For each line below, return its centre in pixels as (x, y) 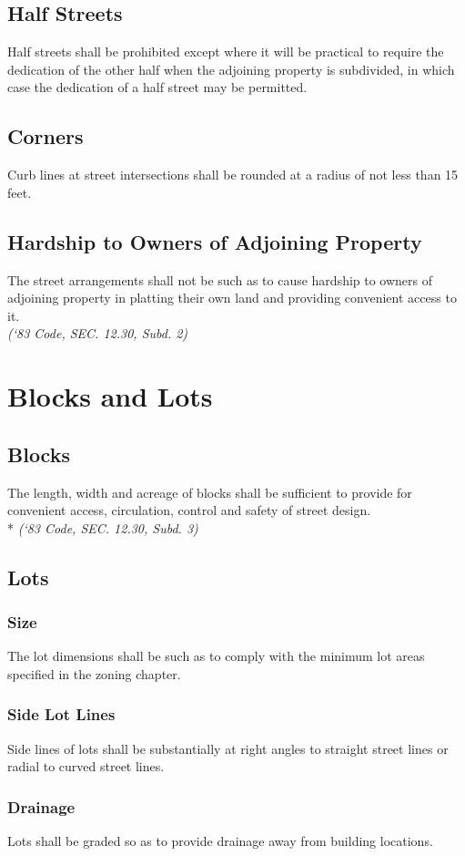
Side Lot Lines (61, 714)
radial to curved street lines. (86, 766)
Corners (45, 136)
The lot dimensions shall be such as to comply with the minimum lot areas (216, 656)
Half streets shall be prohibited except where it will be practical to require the (226, 52)
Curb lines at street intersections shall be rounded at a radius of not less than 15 (233, 175)
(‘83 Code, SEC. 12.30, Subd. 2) (98, 333)
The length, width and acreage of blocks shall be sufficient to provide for (210, 492)
